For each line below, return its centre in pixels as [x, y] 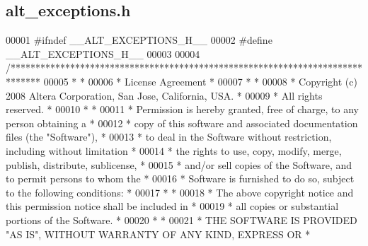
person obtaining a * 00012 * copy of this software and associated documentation [182, 123]
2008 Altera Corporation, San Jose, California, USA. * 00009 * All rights [164, 95]
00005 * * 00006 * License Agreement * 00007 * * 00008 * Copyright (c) [200, 81]
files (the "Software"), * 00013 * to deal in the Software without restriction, [169, 137]
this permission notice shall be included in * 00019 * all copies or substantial [172, 206]
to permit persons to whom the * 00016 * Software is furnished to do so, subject [180, 178]
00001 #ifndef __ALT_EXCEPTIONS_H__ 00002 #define [139, 40]
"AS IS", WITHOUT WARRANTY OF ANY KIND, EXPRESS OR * [158, 234]
